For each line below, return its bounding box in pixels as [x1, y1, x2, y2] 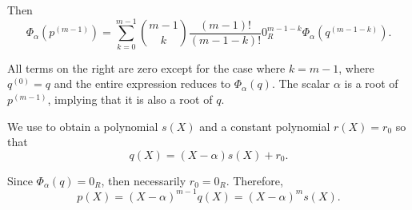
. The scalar [271, 75, 330, 92]
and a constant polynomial [199, 117, 330, 134]
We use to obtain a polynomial [7, 117, 158, 134]
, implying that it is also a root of [47, 90, 213, 107]
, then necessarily [101, 172, 186, 188]
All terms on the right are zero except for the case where [7, 59, 286, 76]
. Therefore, [226, 172, 283, 188]
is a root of [344, 75, 398, 92]
